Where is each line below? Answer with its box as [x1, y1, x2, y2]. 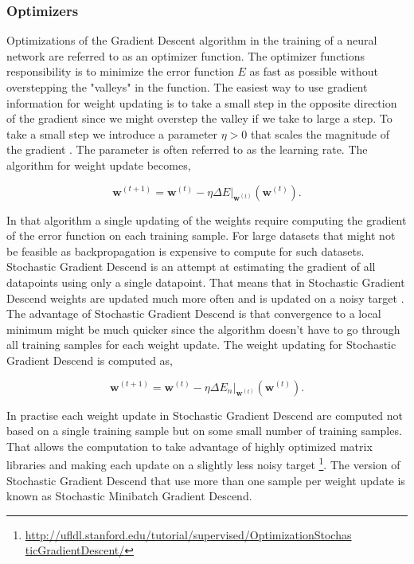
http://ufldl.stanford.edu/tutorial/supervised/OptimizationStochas [25, 526, 352, 542]
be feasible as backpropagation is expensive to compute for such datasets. [6, 242, 365, 259]
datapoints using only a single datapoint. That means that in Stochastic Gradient [6, 273, 405, 290]
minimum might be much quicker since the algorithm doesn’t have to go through [6, 320, 400, 337]
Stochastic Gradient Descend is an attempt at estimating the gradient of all [6, 258, 376, 275]
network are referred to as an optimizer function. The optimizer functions [6, 47, 365, 64]
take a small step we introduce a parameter [6, 125, 218, 142]
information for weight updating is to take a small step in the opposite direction [6, 94, 397, 111]
